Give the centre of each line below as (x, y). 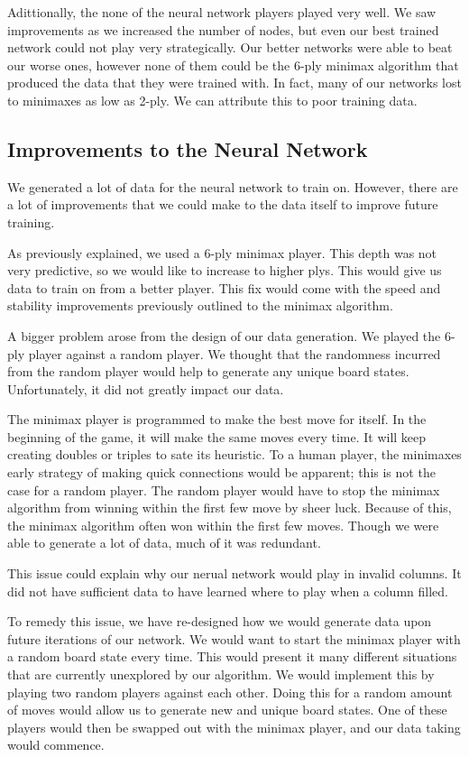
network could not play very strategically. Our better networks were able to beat (230, 47)
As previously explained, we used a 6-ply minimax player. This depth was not (222, 252)
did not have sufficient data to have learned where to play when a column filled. (228, 591)
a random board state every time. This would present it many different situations (232, 656)
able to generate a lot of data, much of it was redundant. (164, 543)
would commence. (56, 745)
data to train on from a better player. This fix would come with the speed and (224, 287)
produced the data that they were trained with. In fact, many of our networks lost (234, 83)
